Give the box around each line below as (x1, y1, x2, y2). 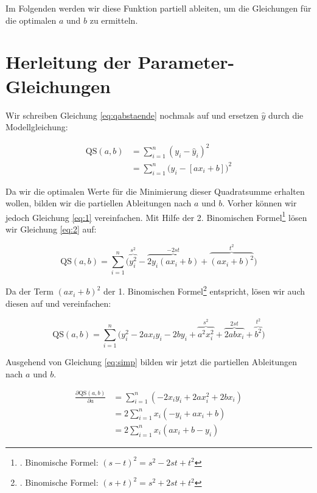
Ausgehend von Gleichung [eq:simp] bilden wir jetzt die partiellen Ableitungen (5, 355, 298, 368)
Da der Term (5, 285, 54, 298)
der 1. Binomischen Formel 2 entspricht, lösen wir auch (103, 283, 305, 298)
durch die (268, 108, 304, 121)
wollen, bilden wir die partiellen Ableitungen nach (5, 197, 192, 209)
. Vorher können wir (222, 197, 297, 209)
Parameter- (138, 49, 235, 74)
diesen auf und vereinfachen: (5, 296, 111, 309)
